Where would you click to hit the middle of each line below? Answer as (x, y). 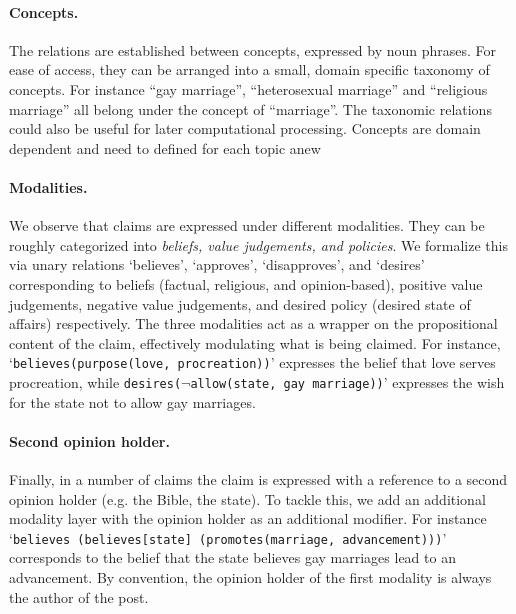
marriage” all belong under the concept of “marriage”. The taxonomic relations (250, 108)
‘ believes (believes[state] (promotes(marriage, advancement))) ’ (228, 537)
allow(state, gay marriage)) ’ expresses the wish (347, 381)
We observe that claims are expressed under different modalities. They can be (247, 225)
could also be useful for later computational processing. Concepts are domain (245, 128)
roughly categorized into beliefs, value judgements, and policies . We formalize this (258, 244)
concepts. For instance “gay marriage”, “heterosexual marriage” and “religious (248, 88)
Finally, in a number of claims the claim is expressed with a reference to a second (258, 479)
